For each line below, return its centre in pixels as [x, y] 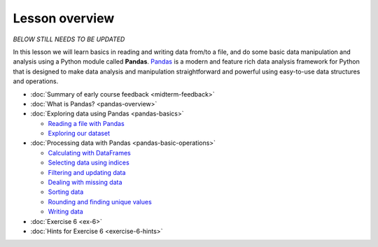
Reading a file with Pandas [86, 123]
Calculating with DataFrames [89, 153]
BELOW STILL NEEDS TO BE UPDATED [69, 39]
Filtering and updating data [87, 172]
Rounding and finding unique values [100, 202]
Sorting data [66, 192]
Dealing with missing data [85, 183]
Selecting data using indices [89, 163]
